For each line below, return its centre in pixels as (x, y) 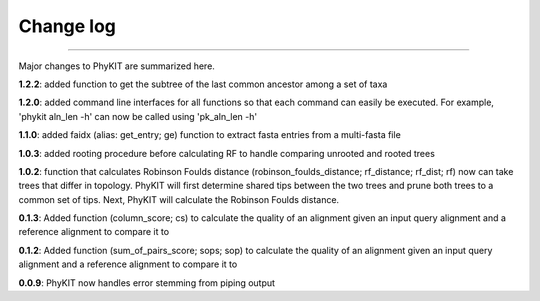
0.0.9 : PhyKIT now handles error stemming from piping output (146, 282)
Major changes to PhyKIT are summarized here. (116, 66)
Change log (67, 26)
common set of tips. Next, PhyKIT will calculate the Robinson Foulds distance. (179, 199)
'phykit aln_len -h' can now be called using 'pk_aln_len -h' (138, 116)
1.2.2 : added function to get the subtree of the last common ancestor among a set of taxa (203, 84)
